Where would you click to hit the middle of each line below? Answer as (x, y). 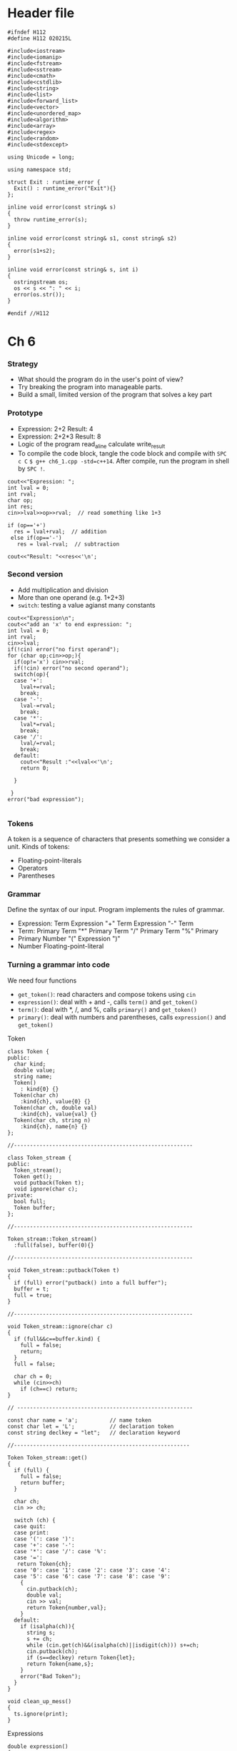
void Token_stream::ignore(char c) (60, 1326)
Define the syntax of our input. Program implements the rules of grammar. (116, 910)
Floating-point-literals (50, 861)
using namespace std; (40, 169)
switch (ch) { (35, 1520)
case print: (32, 1532)
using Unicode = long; (41, 157)
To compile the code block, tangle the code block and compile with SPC (122, 453)
